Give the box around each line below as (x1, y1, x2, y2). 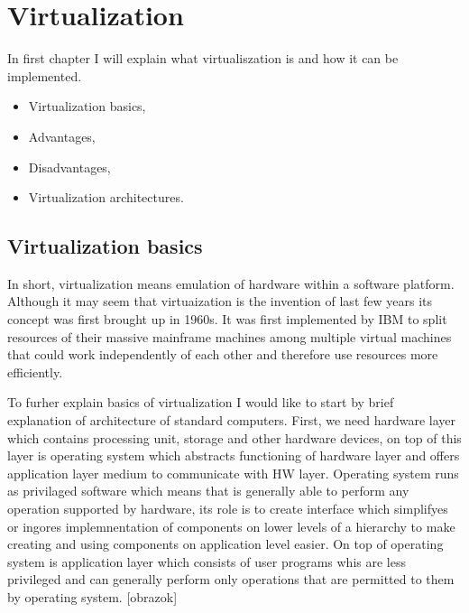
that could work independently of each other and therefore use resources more (7, 345, 438, 364)
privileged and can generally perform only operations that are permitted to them (7, 570, 455, 589)
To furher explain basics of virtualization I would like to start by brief (7, 393, 394, 412)
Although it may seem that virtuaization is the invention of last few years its (7, 292, 433, 311)
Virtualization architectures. (28, 188, 184, 207)
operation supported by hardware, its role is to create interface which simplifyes (7, 499, 448, 518)
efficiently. (7, 362, 63, 381)
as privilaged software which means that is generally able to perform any (7, 481, 409, 500)
